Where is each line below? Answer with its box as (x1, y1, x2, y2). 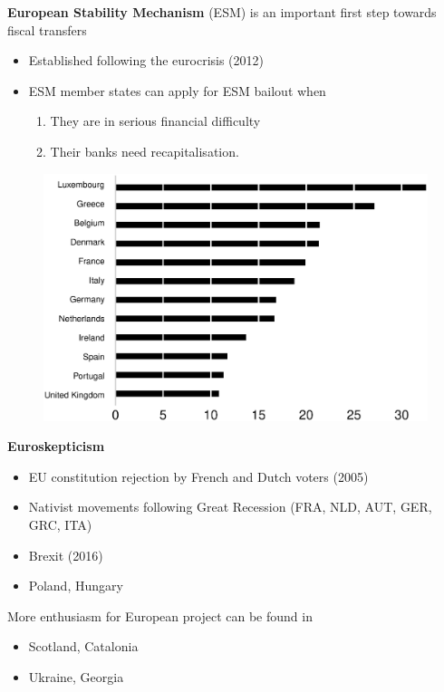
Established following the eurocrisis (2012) (28, 51, 265, 70)
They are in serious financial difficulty (50, 111, 261, 130)
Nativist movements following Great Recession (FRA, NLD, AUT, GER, (28, 497, 432, 516)
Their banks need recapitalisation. (50, 141, 239, 160)
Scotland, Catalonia (28, 637, 139, 656)
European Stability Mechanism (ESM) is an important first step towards (7, 3, 437, 21)
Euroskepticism (7, 437, 105, 456)
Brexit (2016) (28, 545, 103, 564)
